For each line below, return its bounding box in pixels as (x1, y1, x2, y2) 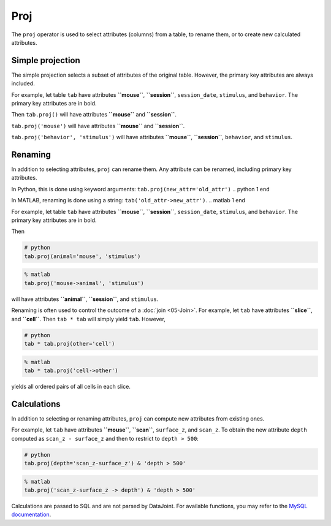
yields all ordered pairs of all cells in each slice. (11, 383, 131, 390)
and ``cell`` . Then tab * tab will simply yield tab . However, (11, 315, 165, 322)
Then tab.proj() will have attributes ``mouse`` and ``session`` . (11, 111, 177, 118)
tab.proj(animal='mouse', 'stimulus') (24, 253, 141, 260)
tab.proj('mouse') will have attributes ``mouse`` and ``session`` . (11, 122, 185, 129)
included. (11, 80, 35, 87)
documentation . (11, 511, 51, 518)
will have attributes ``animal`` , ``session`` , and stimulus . (11, 295, 159, 303)
